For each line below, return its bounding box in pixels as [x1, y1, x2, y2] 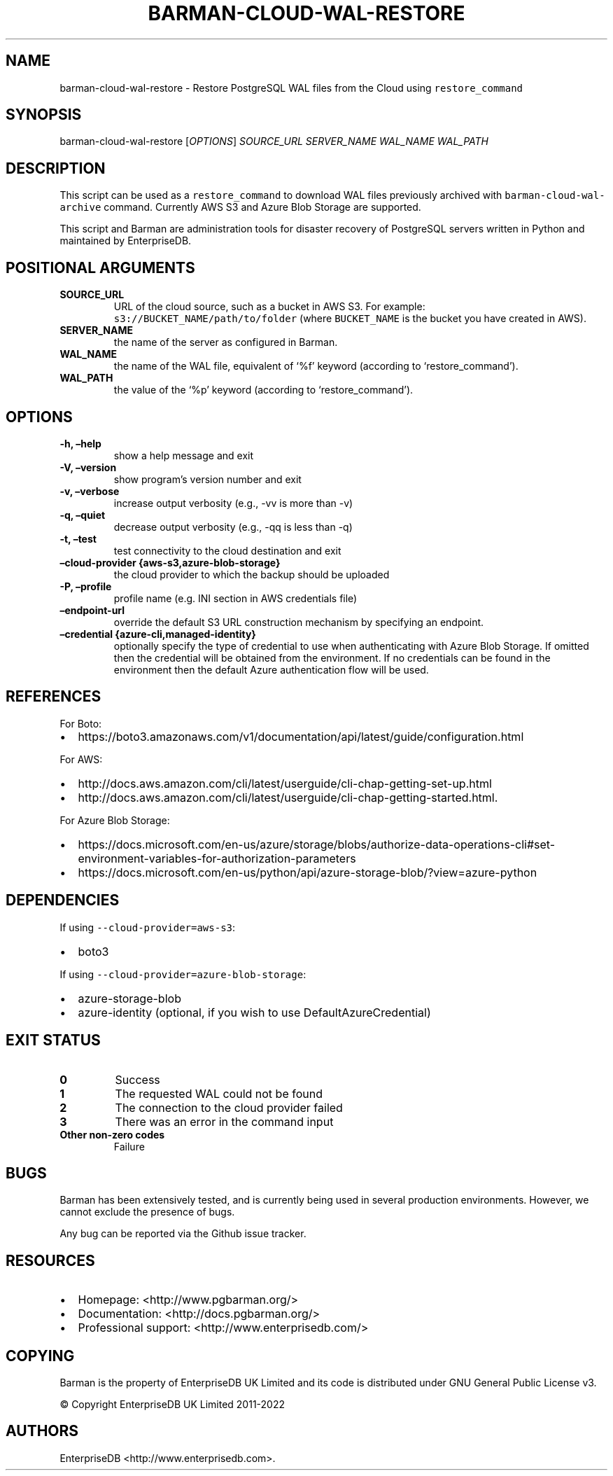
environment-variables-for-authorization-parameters [78, 851, 356, 865]
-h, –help [59, 437, 101, 450]
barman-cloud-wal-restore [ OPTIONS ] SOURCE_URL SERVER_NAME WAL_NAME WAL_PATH [59, 135, 489, 148]
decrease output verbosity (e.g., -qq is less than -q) [113, 520, 353, 533]
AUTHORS [6, 1422, 79, 1440]
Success [115, 1072, 160, 1087]
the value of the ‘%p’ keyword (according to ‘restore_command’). [113, 384, 414, 396]
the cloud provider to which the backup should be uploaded [113, 568, 390, 580]
